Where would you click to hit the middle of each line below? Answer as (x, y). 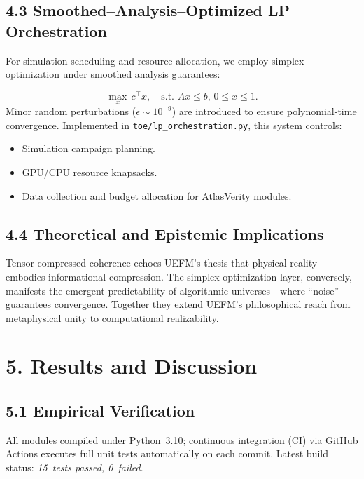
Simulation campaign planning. (89, 148)
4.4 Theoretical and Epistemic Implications (165, 233)
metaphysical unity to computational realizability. (112, 317)
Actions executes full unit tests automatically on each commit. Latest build (167, 453)
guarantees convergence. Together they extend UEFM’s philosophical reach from (178, 304)
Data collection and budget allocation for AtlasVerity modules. (157, 195)
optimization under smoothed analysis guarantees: (113, 74)
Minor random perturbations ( (71, 111)
